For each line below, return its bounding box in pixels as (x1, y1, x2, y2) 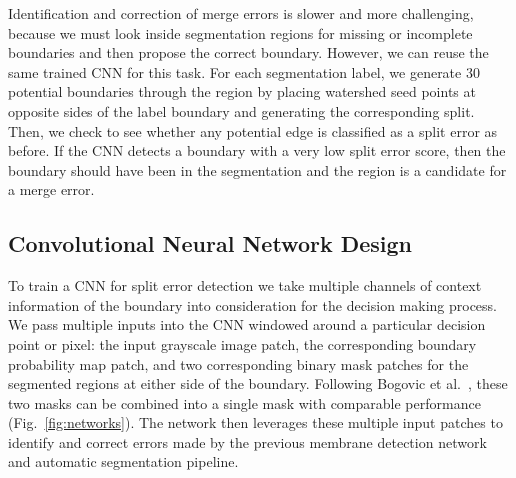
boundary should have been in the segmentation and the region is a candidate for (8, 159, 507, 180)
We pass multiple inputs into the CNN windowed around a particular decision (8, 314, 486, 335)
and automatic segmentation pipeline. (8, 451, 239, 472)
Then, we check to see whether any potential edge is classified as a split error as (8, 120, 498, 141)
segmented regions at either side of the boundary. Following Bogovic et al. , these (8, 373, 508, 394)
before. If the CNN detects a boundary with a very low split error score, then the (8, 140, 506, 161)
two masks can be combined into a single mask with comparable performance (8, 392, 481, 413)
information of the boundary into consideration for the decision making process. (8, 294, 498, 315)
